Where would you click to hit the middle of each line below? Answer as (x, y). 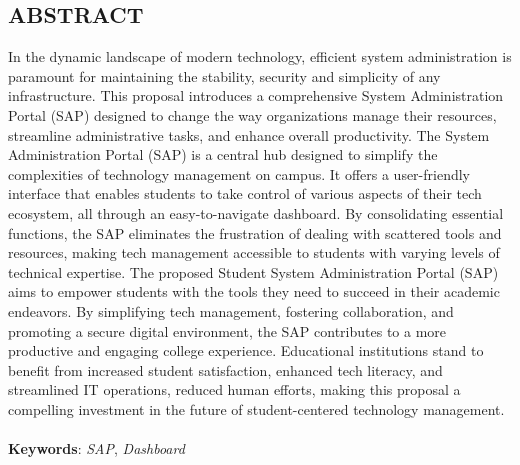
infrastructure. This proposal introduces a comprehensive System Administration (256, 95)
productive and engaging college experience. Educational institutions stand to (246, 350)
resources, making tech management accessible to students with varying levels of (254, 252)
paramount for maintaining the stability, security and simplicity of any (224, 75)
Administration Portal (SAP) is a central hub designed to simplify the (223, 154)
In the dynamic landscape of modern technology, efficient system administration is (260, 56)
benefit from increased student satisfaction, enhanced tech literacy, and (225, 369)
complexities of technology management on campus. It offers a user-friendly (239, 173)
